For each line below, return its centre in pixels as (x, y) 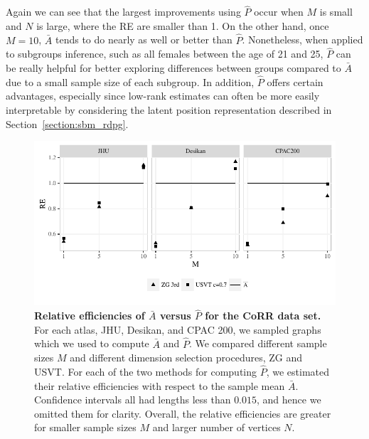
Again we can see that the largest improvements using (123, 12)
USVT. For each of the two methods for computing (146, 372)
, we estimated (298, 372)
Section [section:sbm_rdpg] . (67, 123)
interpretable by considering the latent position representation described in (169, 110)
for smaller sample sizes (85, 427)
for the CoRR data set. (263, 316)
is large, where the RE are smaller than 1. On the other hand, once (183, 25)
